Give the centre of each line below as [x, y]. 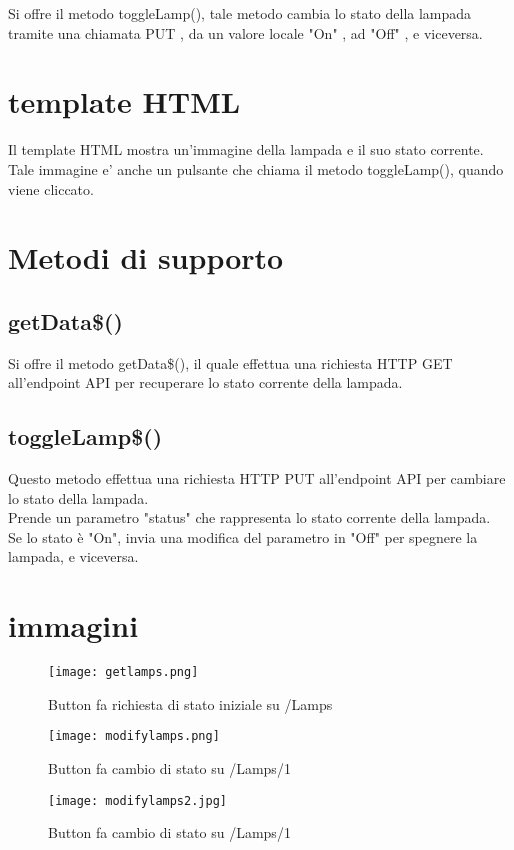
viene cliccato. [51, 188]
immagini [73, 625]
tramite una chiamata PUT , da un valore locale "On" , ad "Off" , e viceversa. [245, 32]
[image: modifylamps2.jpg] [137, 800]
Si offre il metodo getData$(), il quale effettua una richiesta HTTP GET [230, 362]
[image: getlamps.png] [123, 672]
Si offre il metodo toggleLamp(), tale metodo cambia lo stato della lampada [240, 13]
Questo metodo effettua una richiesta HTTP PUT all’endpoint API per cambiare [257, 478]
